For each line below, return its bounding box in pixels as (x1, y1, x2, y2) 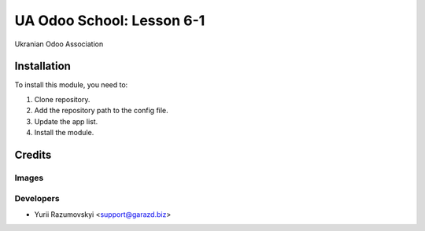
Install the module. (34, 128, 94, 137)
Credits (14, 148, 52, 161)
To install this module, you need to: (14, 80, 128, 90)
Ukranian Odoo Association (14, 39, 104, 49)
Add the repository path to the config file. (34, 106, 168, 115)
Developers (14, 193, 60, 204)
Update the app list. (34, 116, 98, 126)
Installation (14, 60, 71, 73)
